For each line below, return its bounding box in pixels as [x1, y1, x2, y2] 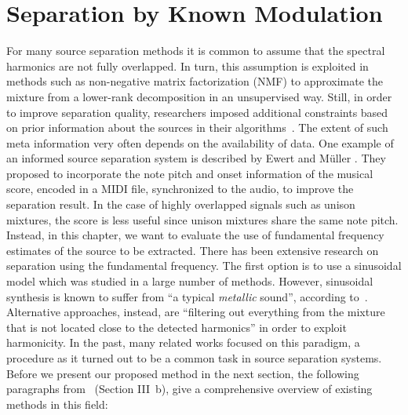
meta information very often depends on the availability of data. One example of [6, 134, 394, 151]
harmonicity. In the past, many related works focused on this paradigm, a [6, 334, 360, 351]
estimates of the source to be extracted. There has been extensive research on [6, 242, 379, 258]
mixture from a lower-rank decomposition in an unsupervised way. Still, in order [6, 88, 392, 104]
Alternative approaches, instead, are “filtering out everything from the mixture [6, 304, 385, 320]
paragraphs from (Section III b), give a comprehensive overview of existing [6, 380, 373, 397]
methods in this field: [6, 395, 108, 412]
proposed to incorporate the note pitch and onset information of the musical [6, 165, 373, 181]
